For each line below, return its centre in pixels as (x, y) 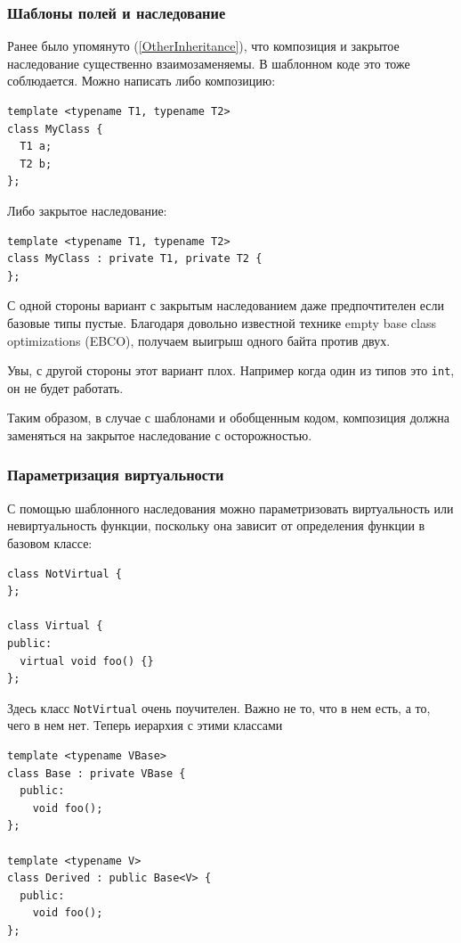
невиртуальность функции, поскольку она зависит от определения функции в (216, 525)
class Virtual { (55, 626)
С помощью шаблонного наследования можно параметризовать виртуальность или (230, 508)
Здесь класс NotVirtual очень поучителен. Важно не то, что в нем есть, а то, (219, 707)
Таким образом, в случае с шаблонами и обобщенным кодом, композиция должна (228, 418)
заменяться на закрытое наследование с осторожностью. (160, 435)
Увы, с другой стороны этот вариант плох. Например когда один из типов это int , (231, 370)
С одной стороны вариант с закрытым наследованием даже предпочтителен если (226, 305)
